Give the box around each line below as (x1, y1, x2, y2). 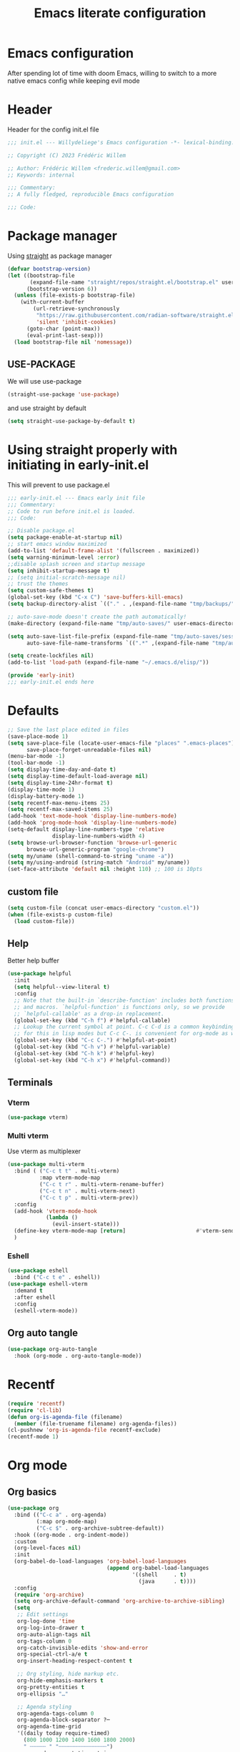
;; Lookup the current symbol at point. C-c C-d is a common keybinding (14, 1023, 235, 1030)
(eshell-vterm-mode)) (14, 1307, 79, 1314)
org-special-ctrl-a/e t (16, 1651, 88, 1658)
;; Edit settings (16, 1611, 69, 1618)
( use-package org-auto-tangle (7, 1345, 98, 1353)
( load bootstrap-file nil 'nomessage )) (14, 338, 133, 346)
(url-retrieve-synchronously (33, 305, 120, 312)
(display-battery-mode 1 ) (7, 792, 84, 800)
